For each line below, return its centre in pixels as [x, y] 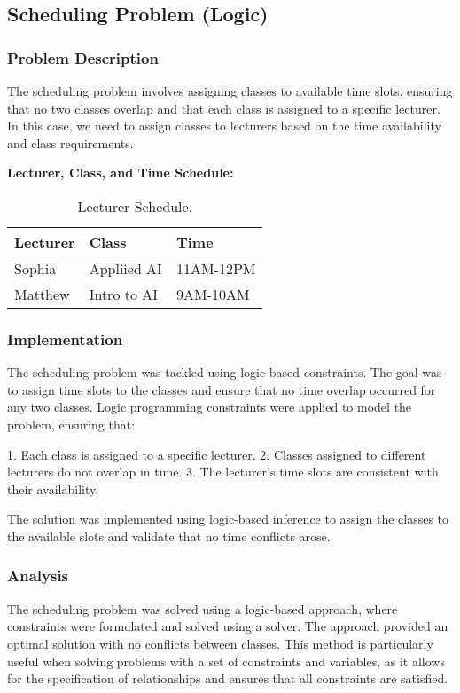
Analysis [38, 575]
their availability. [53, 488]
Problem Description [83, 57]
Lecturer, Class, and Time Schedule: [121, 173]
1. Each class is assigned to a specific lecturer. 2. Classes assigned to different [217, 454]
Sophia [35, 268]
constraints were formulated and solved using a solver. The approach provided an [228, 626]
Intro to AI [124, 294]
